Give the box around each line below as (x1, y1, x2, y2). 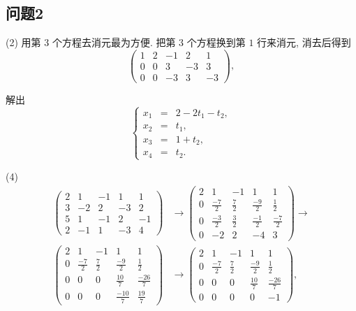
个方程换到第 (186, 35, 246, 50)
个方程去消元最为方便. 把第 (52, 35, 176, 50)
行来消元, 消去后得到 (257, 35, 351, 50)
